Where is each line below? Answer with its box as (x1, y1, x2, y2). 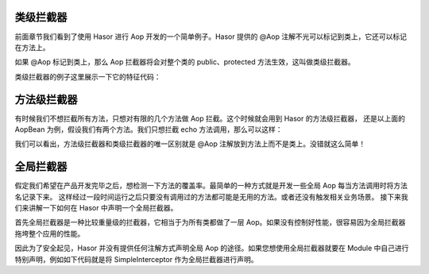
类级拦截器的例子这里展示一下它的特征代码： (14, 71, 161, 81)
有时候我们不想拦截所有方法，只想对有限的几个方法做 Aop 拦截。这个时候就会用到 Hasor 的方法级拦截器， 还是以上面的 (14, 114, 405, 123)
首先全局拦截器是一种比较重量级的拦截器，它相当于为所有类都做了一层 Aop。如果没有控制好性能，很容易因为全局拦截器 (14, 218, 406, 227)
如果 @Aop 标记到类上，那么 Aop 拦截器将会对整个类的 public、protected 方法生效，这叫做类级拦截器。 (14, 57, 355, 67)
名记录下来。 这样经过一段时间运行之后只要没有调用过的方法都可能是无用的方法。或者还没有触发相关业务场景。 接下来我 (14, 191, 408, 202)
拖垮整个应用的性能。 (14, 229, 85, 238)
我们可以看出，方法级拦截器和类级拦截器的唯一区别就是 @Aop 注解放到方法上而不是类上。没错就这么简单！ (14, 139, 366, 149)
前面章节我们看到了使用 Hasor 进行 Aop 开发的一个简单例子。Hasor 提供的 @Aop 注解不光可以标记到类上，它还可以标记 (14, 32, 407, 41)
